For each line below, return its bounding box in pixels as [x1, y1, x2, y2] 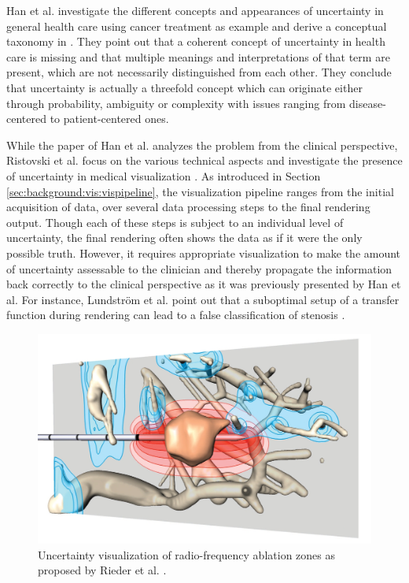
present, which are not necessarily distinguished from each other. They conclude [6, 64, 392, 80]
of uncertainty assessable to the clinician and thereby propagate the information [6, 260, 392, 277]
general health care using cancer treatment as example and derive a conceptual [6, 17, 387, 34]
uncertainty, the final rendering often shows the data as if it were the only [6, 229, 363, 246]
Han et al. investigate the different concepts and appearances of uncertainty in [6, 2, 384, 18]
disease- [349, 95, 386, 111]
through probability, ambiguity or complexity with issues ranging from [6, 95, 346, 111]
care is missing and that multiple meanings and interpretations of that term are [6, 48, 390, 65]
